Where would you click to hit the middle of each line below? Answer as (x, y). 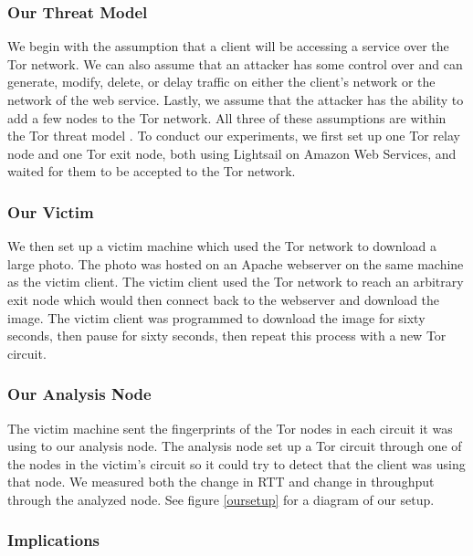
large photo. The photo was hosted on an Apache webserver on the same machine (236, 263)
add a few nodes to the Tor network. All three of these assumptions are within (227, 117)
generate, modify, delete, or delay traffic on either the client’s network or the (221, 82)
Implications (54, 540)
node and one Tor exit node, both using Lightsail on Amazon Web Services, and (232, 153)
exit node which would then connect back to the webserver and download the (224, 299)
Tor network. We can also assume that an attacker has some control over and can (235, 63)
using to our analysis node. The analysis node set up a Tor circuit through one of (235, 446)
